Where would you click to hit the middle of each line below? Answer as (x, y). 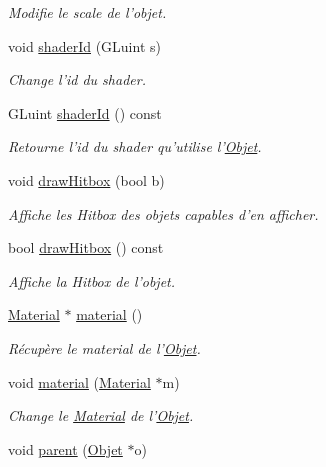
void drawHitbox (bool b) (86, 179)
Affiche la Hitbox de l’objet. (92, 280)
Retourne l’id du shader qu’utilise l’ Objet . (135, 146)
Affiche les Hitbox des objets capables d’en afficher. (163, 213)
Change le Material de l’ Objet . (101, 415)
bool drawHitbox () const (86, 247)
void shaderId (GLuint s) (84, 45)
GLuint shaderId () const (85, 112)
